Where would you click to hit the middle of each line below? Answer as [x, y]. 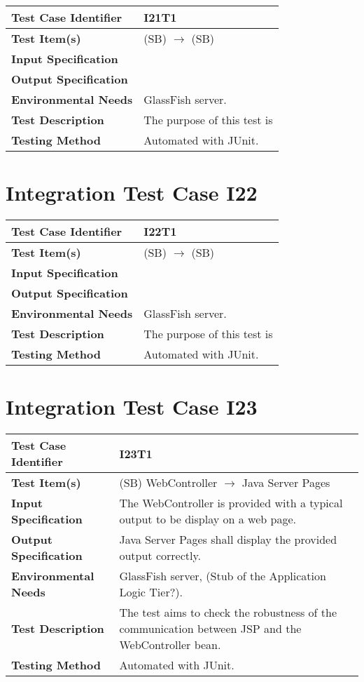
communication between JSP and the [210, 629]
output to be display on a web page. [208, 519]
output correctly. [160, 556]
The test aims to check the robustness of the [228, 613]
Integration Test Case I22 [132, 193]
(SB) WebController [168, 483]
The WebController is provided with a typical [231, 503]
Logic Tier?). [151, 592]
